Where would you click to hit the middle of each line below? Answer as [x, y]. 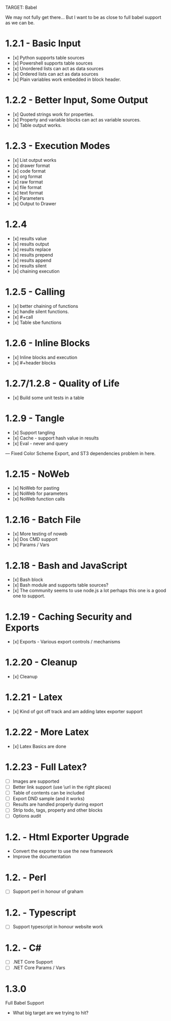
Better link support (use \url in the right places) [62, 787]
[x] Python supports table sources [48, 57]
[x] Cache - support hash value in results [56, 438]
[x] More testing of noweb [40, 534]
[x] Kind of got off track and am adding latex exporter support [78, 712]
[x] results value [30, 238]
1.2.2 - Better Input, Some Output [77, 100]
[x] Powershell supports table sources [53, 63]
